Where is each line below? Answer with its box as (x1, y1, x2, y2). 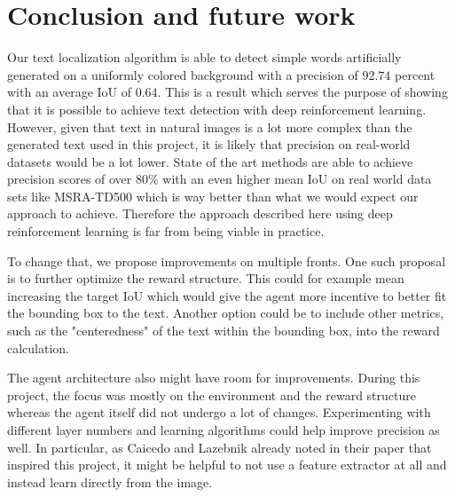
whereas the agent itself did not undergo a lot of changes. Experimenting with (7, 403, 431, 422)
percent (395, 65, 435, 83)
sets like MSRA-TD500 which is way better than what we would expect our (7, 186, 419, 205)
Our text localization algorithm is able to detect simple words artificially (7, 48, 402, 67)
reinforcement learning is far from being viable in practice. (7, 222, 325, 241)
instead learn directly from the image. (7, 472, 213, 491)
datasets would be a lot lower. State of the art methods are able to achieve (7, 152, 413, 170)
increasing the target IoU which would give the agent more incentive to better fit (7, 286, 447, 304)
